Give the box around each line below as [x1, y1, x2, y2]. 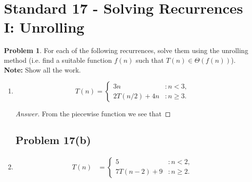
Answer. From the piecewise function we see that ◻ [15, 109, 171, 119]
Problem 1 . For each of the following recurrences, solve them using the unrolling [4, 45, 249, 55]
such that [136, 55, 164, 65]
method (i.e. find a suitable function [4, 55, 112, 65]
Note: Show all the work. [4, 64, 81, 74]
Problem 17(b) [15, 132, 91, 147]
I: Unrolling [4, 17, 84, 37]
